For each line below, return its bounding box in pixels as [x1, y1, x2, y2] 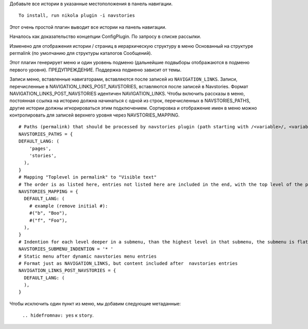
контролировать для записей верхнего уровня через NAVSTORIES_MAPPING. [9, 112, 180, 118]
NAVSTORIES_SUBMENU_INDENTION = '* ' [18, 246, 114, 252]
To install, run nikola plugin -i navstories [18, 13, 136, 18]
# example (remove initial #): [29, 203, 108, 209]
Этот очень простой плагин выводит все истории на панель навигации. [9, 24, 167, 30]
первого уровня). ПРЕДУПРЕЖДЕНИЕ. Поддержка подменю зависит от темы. [9, 67, 182, 73]
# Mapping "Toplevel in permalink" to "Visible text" [18, 175, 157, 180]
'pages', [29, 145, 51, 151]
